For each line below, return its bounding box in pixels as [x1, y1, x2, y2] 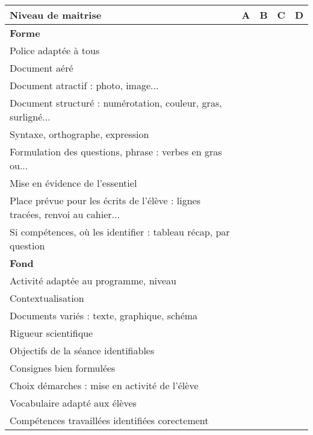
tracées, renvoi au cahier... [10, 207, 120, 221]
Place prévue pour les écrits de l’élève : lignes [10, 193, 201, 207]
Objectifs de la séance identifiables [10, 343, 155, 357]
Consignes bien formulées [10, 361, 116, 375]
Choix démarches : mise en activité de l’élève [10, 378, 199, 392]
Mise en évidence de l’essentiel [10, 176, 137, 190]
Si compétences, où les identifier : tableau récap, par [10, 225, 230, 239]
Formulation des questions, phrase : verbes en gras [10, 145, 222, 158]
